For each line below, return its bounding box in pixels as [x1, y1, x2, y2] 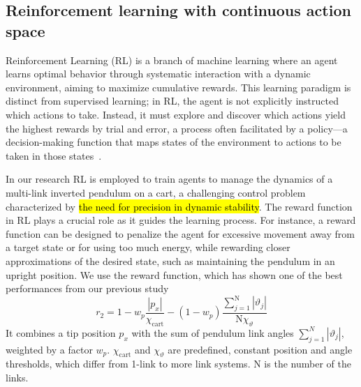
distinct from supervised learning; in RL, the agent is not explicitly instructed [6, 93, 339, 108]
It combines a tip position [6, 325, 116, 340]
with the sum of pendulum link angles [131, 325, 294, 340]
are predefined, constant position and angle [168, 342, 353, 356]
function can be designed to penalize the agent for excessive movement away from [6, 226, 355, 241]
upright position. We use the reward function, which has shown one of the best [6, 267, 343, 282]
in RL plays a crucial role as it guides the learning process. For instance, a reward [6, 213, 356, 227]
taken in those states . [6, 148, 102, 162]
